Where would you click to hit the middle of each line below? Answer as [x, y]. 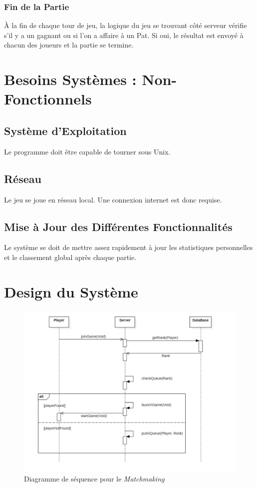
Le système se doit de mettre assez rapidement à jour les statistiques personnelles [128, 247]
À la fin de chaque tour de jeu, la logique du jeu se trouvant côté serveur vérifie [126, 25]
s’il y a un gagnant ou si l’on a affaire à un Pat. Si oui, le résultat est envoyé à [124, 35]
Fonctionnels [48, 99]
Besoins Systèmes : [70, 79]
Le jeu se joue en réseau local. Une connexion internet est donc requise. [113, 199]
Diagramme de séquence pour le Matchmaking [94, 479]
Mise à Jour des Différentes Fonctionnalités [118, 226]
